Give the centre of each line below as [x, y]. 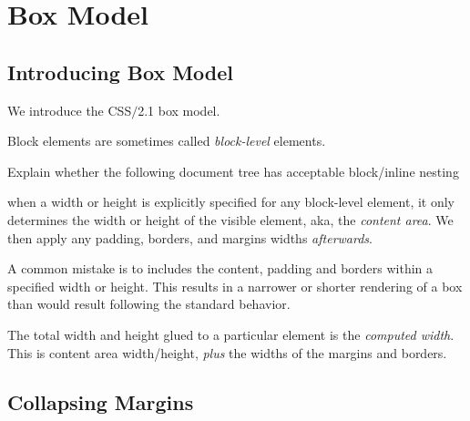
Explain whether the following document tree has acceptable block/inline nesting [233, 171]
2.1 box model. [179, 110]
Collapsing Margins [101, 401]
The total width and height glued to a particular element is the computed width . [231, 334]
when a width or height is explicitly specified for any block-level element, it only [231, 202]
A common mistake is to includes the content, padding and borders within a [220, 268]
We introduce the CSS [70, 110]
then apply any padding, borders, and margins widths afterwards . [190, 237]
